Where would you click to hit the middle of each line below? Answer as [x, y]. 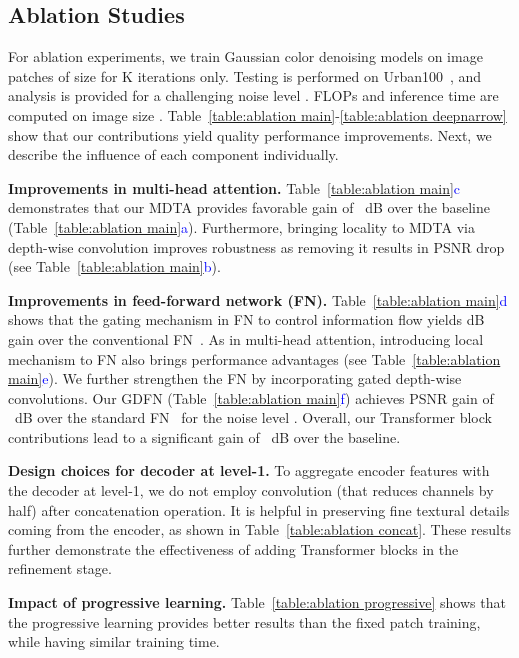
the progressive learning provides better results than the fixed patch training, [244, 621]
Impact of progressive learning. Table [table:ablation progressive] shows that [257, 602]
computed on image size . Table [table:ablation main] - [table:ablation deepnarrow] [257, 114]
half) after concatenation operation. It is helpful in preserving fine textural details [259, 509]
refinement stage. [60, 568]
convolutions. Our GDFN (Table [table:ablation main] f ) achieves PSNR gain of [251, 397]
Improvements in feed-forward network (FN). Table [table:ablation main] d [258, 299]
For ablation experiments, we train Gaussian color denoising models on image [245, 56]
